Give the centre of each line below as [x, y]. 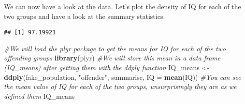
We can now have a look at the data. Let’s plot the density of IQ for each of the [122, 6]
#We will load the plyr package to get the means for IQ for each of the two [115, 48]
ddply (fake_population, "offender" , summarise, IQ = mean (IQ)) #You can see [122, 77]
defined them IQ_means [39, 96]
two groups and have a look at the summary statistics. [85, 16]
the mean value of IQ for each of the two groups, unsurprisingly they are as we [120, 86]
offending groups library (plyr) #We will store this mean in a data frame [112, 58]
